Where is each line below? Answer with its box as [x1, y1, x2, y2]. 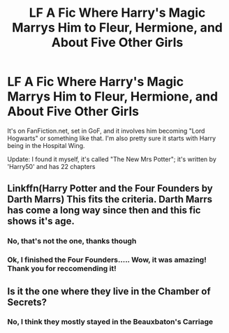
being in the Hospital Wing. [7, 141, 85, 149]
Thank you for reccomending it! [7, 264, 117, 274]
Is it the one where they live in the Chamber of [7, 285, 211, 297]
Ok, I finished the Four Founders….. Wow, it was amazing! [7, 255, 207, 265]
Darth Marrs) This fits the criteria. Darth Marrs [7, 193, 213, 205]
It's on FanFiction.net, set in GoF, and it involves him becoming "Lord [7, 126, 205, 135]
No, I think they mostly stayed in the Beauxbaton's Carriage [7, 317, 214, 327]
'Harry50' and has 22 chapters [7, 162, 96, 170]
